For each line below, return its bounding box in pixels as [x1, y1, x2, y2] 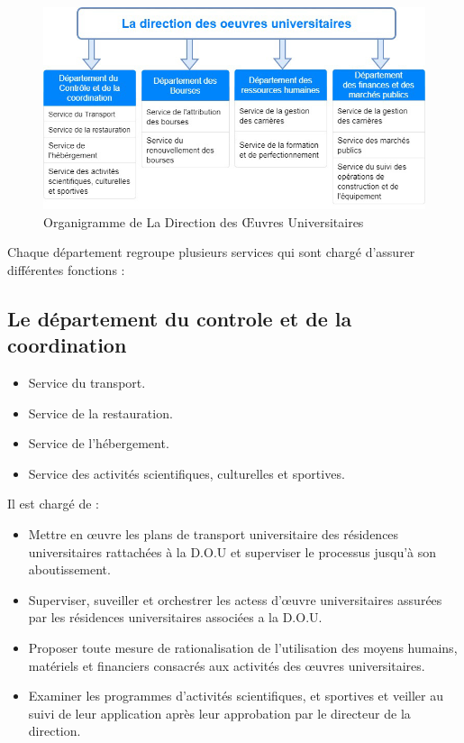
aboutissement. [28, 560, 111, 579]
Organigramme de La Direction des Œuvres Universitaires [43, 212, 364, 231]
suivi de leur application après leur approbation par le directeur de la [28, 703, 411, 722]
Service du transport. [28, 373, 146, 391]
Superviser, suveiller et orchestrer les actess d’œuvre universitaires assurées [28, 590, 442, 609]
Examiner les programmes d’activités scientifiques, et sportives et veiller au [28, 686, 443, 705]
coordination [7, 331, 127, 359]
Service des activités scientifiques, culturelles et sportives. [28, 463, 345, 482]
